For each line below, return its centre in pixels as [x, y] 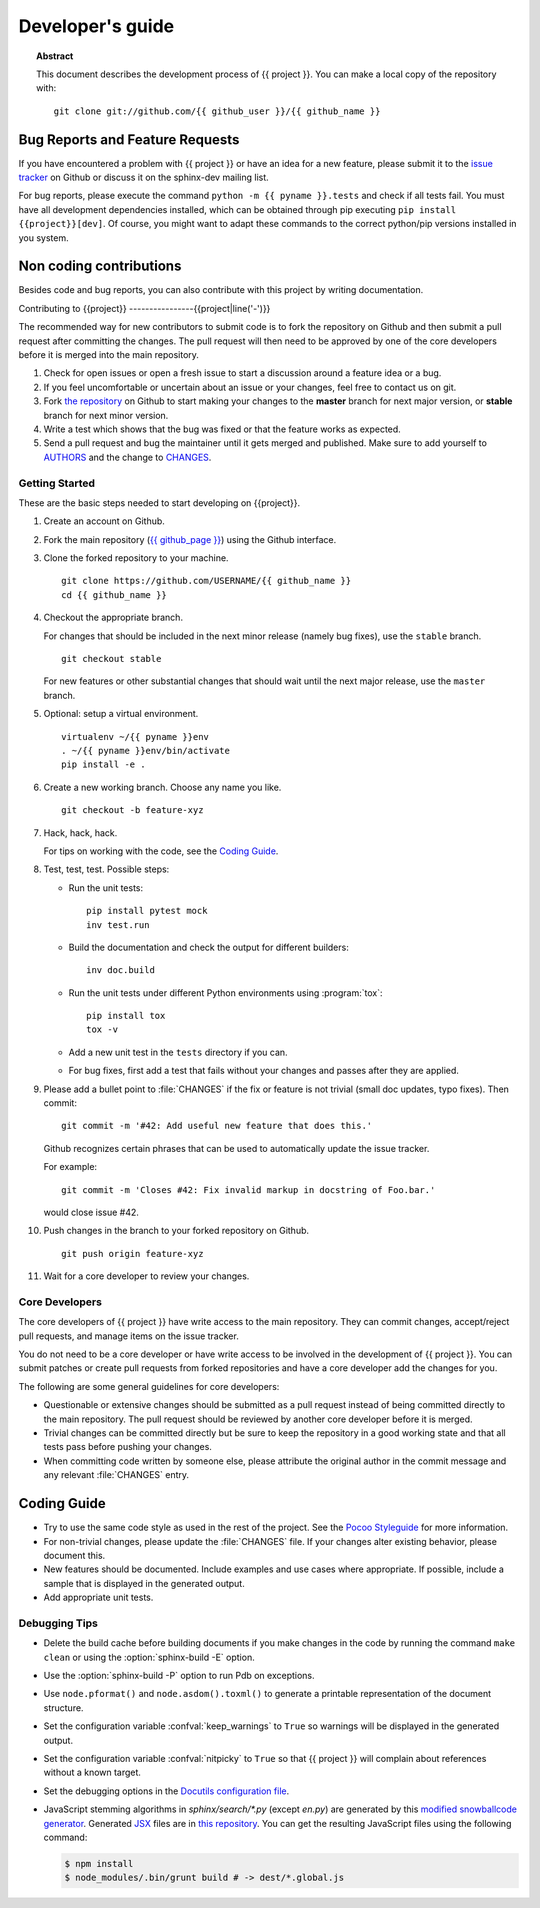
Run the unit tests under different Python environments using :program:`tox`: [225, 992]
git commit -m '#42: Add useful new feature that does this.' [217, 1126]
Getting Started [56, 483]
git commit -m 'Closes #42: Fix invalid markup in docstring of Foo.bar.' [248, 1189]
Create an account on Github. [104, 521]
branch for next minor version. [106, 415]
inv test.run [118, 924]
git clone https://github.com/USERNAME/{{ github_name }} [206, 581]
